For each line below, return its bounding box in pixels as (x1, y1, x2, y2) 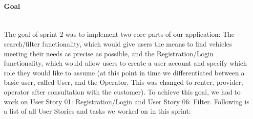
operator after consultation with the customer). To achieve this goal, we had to (4, 86, 241, 96)
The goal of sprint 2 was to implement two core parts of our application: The (4, 29, 235, 39)
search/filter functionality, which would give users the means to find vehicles (4, 38, 232, 48)
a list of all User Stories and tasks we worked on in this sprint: (4, 106, 191, 116)
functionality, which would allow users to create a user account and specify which (4, 58, 247, 68)
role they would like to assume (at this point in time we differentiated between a (4, 67, 245, 77)
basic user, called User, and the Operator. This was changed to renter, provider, (4, 77, 243, 87)
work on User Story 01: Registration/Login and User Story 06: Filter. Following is (4, 96, 250, 106)
